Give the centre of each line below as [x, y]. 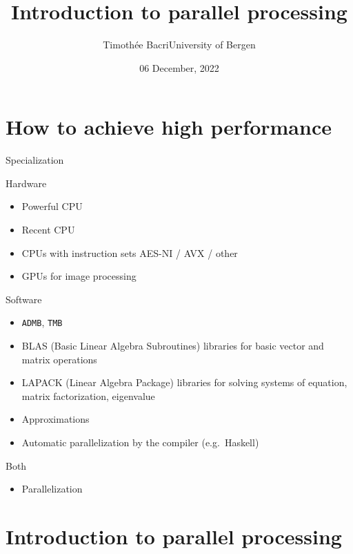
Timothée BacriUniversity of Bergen [179, 45]
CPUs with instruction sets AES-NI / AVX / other [130, 252]
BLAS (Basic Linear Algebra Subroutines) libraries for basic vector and [173, 346]
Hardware [26, 183]
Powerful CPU [52, 206]
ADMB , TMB [42, 322]
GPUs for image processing [79, 276]
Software [24, 299]
